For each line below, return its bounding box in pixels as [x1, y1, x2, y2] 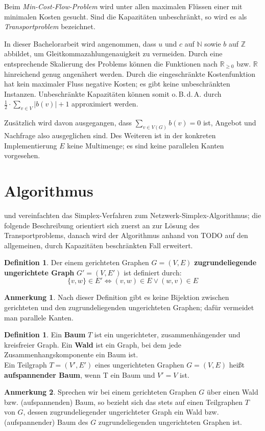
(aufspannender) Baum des [4, 417, 88, 427]
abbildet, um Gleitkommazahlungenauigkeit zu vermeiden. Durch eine [4, 48, 223, 59]
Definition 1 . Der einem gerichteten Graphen [4, 257, 149, 268]
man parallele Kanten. [4, 312, 74, 322]
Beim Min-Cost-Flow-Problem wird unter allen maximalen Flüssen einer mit [4, 1, 243, 11]
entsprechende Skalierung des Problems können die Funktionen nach [4, 58, 218, 69]
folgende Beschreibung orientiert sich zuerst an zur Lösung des [4, 220, 200, 230]
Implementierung [4, 140, 57, 150]
